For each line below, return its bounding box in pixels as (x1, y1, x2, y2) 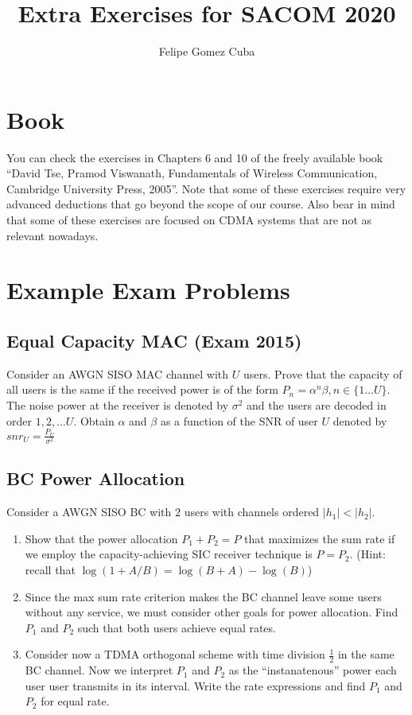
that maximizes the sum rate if (244, 530, 395, 546)
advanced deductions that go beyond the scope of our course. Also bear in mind (6, 196, 395, 212)
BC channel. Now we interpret (25, 662, 173, 678)
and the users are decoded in (247, 396, 387, 413)
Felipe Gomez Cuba (158, 43, 255, 60)
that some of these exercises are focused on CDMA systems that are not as (6, 212, 372, 228)
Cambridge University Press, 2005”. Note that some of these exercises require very (6, 180, 406, 196)
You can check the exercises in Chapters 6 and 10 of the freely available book (6, 149, 383, 165)
